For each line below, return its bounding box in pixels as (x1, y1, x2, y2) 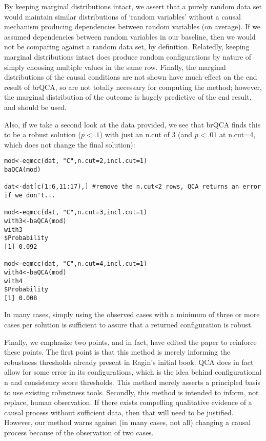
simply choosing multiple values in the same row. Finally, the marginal (4, 61, 226, 72)
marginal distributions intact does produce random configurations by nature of (4, 51, 252, 62)
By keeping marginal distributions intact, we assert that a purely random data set (4, 1, 262, 11)
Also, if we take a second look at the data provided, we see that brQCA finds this (4, 119, 261, 130)
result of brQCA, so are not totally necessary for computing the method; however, (4, 81, 262, 92)
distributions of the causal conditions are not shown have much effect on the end (4, 71, 257, 82)
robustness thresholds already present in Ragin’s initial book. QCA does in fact (4, 356, 254, 367)
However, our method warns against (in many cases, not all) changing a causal (4, 417, 251, 428)
